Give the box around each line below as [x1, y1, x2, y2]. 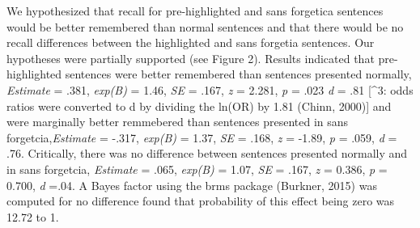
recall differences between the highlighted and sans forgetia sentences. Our [6, 34, 375, 51]
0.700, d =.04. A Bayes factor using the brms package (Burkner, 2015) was [6, 176, 377, 193]
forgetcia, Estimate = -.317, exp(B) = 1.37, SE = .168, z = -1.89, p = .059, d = [6, 129, 397, 146]
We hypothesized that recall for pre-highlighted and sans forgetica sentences [6, 2, 384, 19]
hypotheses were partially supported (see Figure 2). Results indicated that [6, 49, 375, 66]
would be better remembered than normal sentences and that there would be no [6, 18, 404, 35]
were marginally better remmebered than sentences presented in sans [6, 113, 349, 130]
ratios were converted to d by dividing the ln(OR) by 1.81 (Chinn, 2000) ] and [6, 97, 392, 114]
